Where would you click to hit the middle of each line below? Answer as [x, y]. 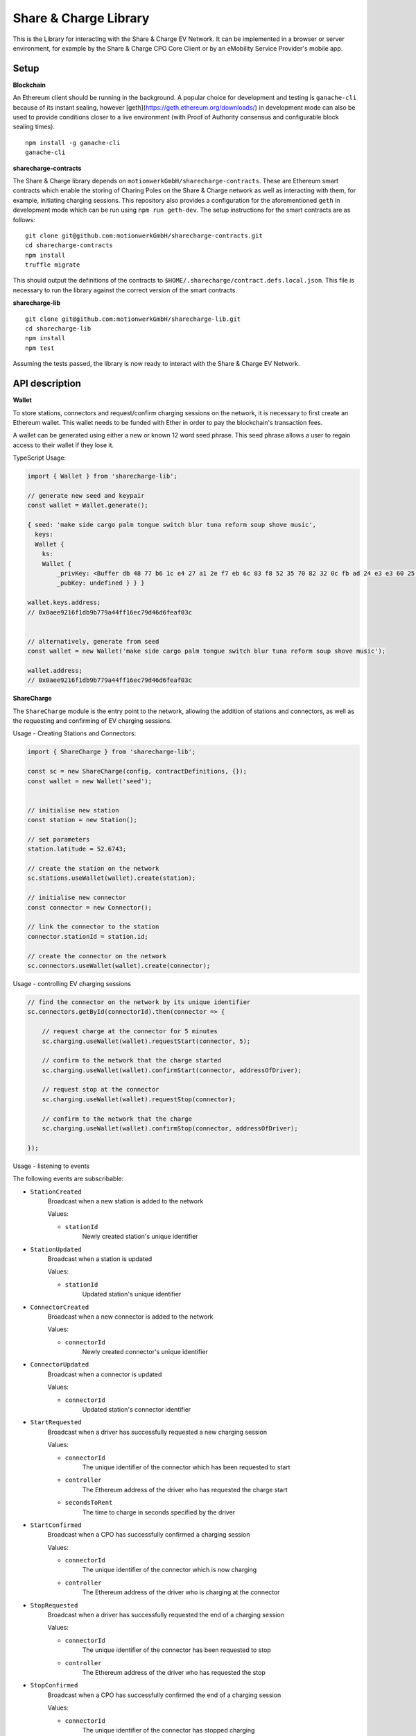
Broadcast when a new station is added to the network [125, 1201]
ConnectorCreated [60, 1307]
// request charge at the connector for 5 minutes [130, 1032]
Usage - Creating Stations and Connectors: [75, 733]
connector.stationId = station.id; [88, 936]
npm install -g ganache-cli [73, 143]
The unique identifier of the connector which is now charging [170, 1570]
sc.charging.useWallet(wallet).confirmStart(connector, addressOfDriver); [172, 1070]
